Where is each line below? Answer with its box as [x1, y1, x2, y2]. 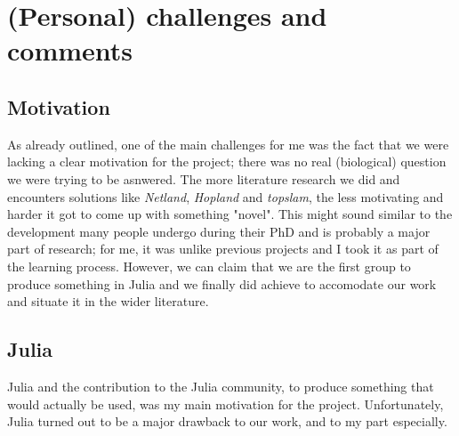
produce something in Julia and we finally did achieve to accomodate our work [7, 274, 437, 293]
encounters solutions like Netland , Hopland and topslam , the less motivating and [7, 187, 444, 206]
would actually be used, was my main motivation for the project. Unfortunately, [7, 394, 444, 413]
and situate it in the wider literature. [7, 292, 209, 311]
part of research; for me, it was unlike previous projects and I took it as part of [7, 239, 439, 258]
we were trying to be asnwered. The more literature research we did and [7, 169, 400, 188]
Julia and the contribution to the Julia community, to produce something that [7, 376, 434, 395]
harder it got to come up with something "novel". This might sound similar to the [7, 205, 453, 223]
